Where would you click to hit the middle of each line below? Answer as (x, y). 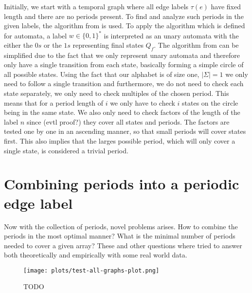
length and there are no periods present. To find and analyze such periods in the (124, 16)
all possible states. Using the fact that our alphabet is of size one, (102, 74)
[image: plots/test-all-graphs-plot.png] (91, 270)
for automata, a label (36, 35)
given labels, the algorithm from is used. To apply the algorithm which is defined (125, 26)
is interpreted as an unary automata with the (171, 35)
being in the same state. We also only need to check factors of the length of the (122, 112)
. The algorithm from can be (196, 45)
